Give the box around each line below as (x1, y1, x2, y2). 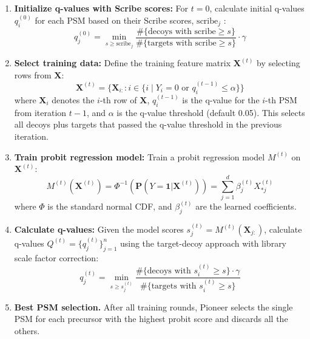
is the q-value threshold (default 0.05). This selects (116, 106, 305, 118)
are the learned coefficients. (195, 200, 297, 213)
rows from (14, 68, 52, 81)
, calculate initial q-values (209, 2, 305, 14)
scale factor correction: (14, 251, 99, 264)
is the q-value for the (182, 94, 260, 106)
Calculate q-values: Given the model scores (14, 222, 184, 235)
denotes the (52, 94, 95, 106)
